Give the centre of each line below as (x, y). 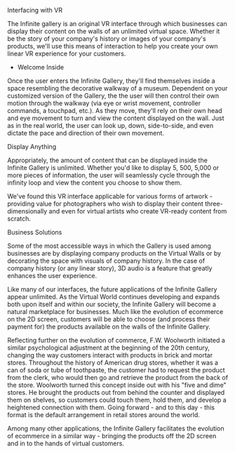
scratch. (19, 218)
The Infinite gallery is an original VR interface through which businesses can (117, 24)
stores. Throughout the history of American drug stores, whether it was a (113, 362)
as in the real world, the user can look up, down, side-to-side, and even (110, 125)
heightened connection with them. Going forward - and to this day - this (111, 407)
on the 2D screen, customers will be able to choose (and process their (109, 319)
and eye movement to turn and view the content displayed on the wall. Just (116, 118)
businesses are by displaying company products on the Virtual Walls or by (114, 253)
